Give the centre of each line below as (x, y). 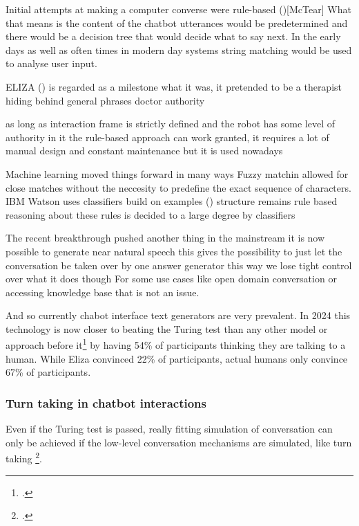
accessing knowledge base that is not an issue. (103, 292)
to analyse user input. (51, 63)
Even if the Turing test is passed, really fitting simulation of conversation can (169, 429)
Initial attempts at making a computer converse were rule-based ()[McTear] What (178, 9)
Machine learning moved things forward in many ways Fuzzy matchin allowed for (177, 173)
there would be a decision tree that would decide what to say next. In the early (173, 36)
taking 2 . (24, 457)
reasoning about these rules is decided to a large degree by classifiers (151, 214)
